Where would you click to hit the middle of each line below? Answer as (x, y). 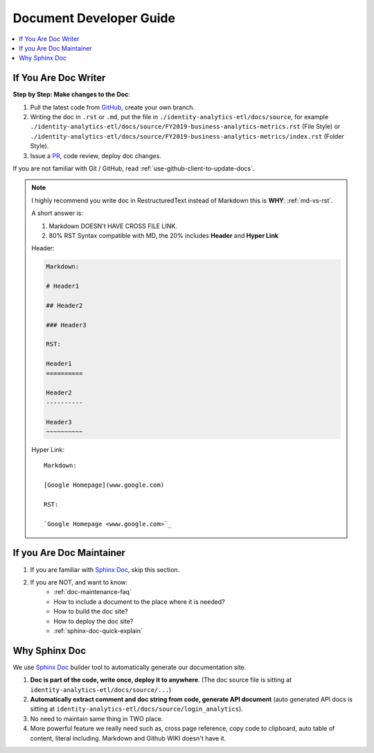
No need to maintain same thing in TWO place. (97, 718)
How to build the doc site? (91, 612)
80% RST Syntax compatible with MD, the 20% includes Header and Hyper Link (163, 235)
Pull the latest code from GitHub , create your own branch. (113, 107)
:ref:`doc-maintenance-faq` (92, 592)
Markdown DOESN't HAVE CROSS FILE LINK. (113, 226)
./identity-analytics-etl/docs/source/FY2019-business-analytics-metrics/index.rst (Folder (187, 136)
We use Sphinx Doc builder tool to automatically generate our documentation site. (130, 667)
